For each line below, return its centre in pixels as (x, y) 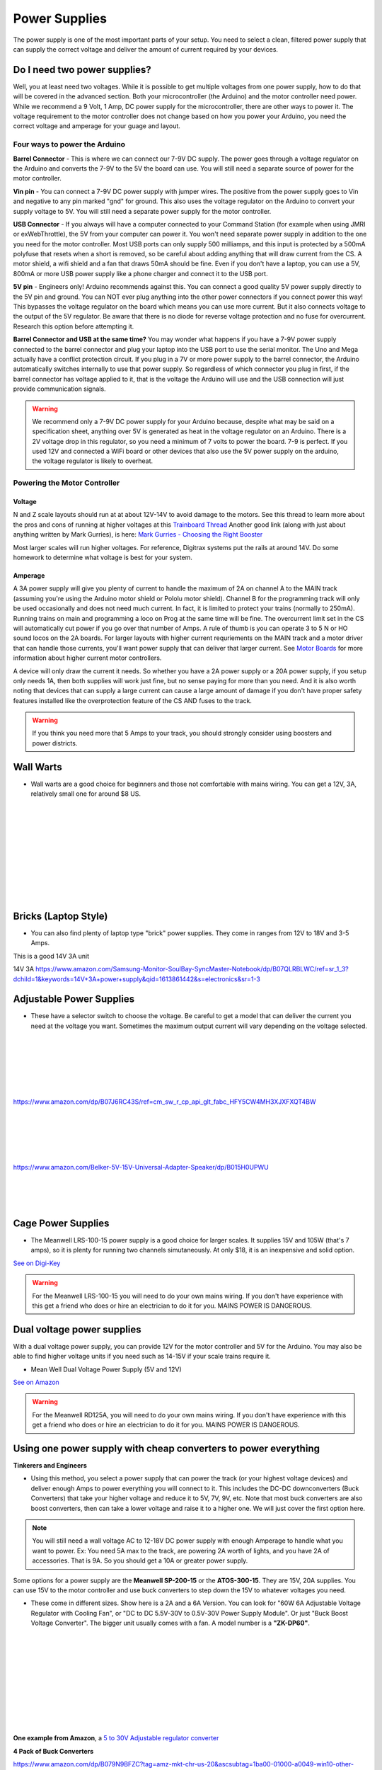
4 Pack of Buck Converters (53, 1751)
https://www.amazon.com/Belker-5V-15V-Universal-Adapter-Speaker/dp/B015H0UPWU (141, 1167)
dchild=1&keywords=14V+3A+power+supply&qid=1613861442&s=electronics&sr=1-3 (137, 979)
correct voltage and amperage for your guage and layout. (97, 126)
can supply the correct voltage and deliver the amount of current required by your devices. (146, 49)
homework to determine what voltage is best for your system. (103, 557)
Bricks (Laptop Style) (60, 916)
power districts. (55, 743)
